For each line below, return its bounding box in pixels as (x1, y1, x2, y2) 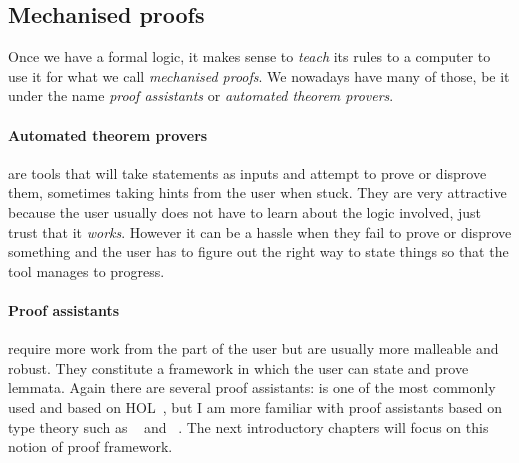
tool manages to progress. (8, 260, 165, 281)
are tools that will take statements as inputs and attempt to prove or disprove (8, 162, 487, 183)
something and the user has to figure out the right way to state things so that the (8, 241, 509, 262)
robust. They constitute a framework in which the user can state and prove (8, 357, 469, 378)
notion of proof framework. (8, 436, 173, 457)
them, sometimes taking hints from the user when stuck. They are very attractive (8, 182, 507, 203)
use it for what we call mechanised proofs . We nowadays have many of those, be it (8, 65, 510, 86)
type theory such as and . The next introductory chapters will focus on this (8, 416, 489, 437)
